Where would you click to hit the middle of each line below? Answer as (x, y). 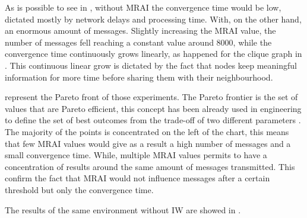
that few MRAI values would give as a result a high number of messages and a (148, 143)
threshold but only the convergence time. (79, 189)
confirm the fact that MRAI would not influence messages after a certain (137, 178)
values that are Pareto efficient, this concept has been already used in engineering (153, 108)
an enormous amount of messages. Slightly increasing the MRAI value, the (140, 31)
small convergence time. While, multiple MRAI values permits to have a (136, 155)
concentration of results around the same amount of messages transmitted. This (150, 166)
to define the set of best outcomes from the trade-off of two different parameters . (153, 120)
